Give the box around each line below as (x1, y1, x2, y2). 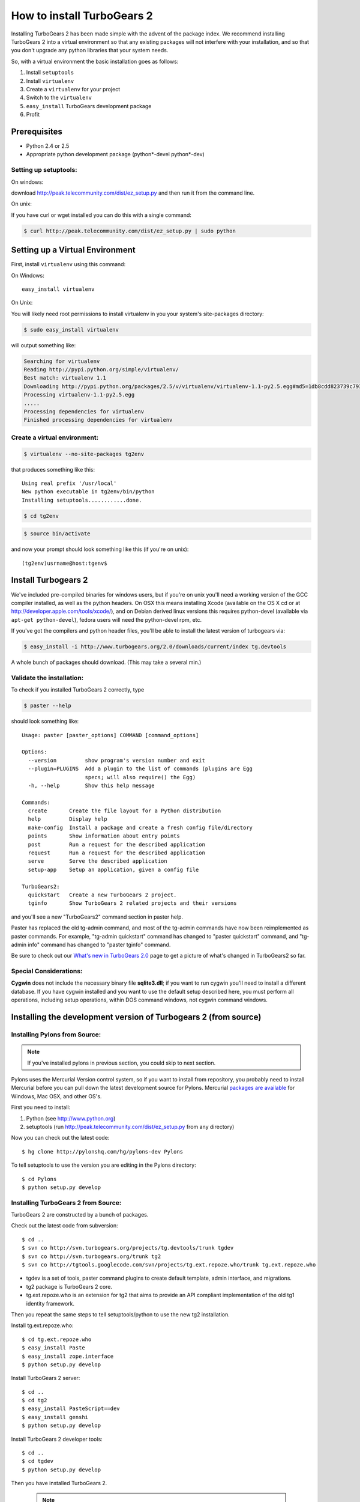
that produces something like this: (11, 466, 95, 473)
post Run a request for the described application (28, 841, 205, 848)
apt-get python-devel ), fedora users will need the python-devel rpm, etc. (11, 616, 202, 623)
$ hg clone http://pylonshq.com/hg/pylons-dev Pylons (22, 1148, 183, 1155)
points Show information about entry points (28, 833, 180, 839)
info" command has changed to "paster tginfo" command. (28, 941, 171, 948)
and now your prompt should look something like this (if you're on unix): (11, 546, 189, 553)
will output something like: (11, 341, 76, 348)
